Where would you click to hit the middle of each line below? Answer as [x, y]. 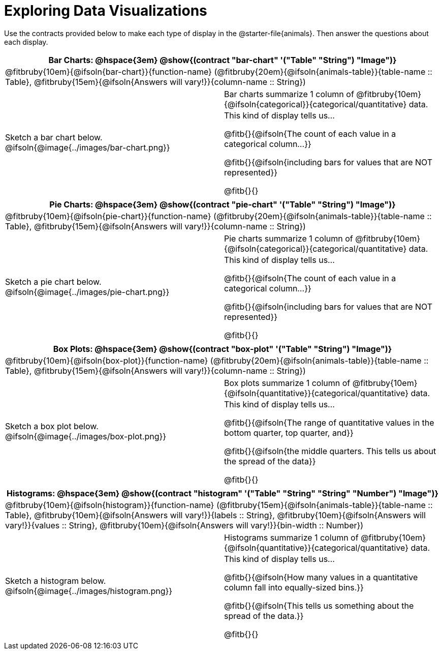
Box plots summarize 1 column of [287, 383]
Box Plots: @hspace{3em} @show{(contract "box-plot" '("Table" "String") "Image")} [223, 349]
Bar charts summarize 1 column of [289, 94]
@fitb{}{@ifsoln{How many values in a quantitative [321, 577]
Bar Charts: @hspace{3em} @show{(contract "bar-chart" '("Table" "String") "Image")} [223, 60]
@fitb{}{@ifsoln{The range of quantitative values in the [329, 422]
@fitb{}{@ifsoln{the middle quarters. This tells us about [330, 451]
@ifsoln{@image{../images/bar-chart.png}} [88, 147]
